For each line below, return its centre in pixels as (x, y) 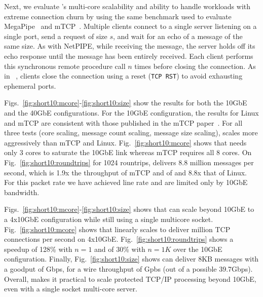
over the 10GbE (198, 249)
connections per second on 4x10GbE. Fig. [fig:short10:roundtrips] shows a (119, 239)
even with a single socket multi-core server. (71, 289)
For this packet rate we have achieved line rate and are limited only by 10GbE (126, 182)
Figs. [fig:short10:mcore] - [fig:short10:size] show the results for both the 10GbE (126, 103)
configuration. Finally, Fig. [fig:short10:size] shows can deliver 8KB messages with (131, 259)
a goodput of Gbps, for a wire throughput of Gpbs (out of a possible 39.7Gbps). (128, 268)
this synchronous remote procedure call (65, 66)
